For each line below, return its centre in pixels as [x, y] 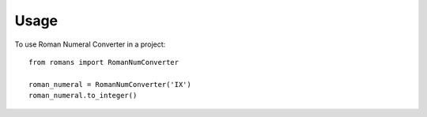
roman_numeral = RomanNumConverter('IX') [110, 84]
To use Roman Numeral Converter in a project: [90, 44]
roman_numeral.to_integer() [83, 96]
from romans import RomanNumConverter [104, 62]
